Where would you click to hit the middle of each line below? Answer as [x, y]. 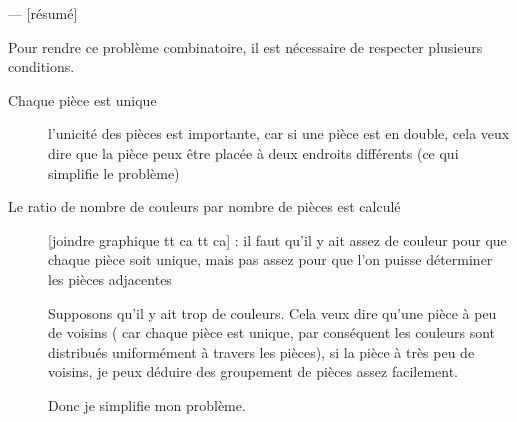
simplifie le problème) [114, 172]
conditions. [41, 66]
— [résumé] [43, 13]
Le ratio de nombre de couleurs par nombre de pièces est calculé [204, 206]
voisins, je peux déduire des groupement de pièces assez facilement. [253, 371]
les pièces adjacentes [110, 278]
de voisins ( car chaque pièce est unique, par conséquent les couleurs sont [272, 332]
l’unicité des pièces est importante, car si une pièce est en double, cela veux [279, 133]
